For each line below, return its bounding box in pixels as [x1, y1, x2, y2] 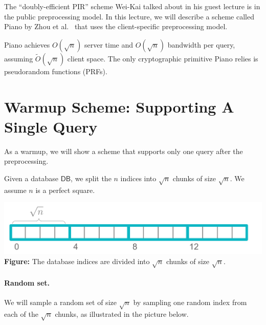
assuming [4, 53, 33, 63]
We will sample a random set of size [4, 297, 117, 308]
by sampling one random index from [133, 297, 247, 308]
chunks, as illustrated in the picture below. [55, 309, 189, 319]
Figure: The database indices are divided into [4, 255, 150, 266]
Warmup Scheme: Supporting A [4, 96, 234, 117]
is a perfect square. [35, 184, 95, 195]
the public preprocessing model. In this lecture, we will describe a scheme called [4, 11, 254, 21]
